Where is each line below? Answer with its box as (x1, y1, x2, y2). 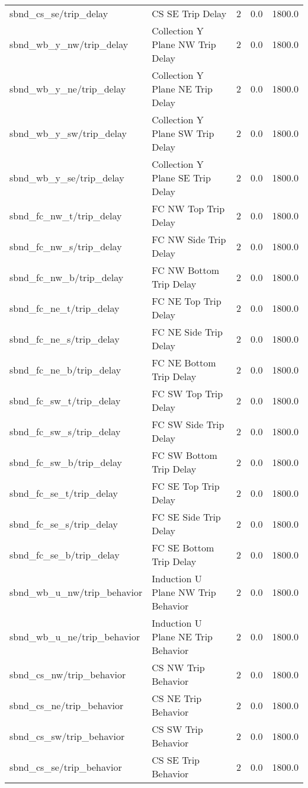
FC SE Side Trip (152, 510, 221, 524)
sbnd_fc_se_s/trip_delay (9, 516, 118, 531)
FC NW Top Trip (152, 202, 225, 215)
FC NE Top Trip (152, 294, 222, 308)
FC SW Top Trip (152, 387, 223, 400)
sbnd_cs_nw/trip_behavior (9, 667, 126, 681)
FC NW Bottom (152, 263, 220, 277)
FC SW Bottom (152, 448, 217, 462)
